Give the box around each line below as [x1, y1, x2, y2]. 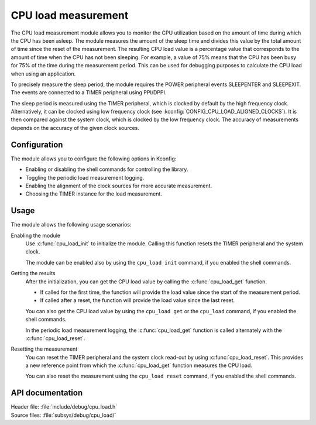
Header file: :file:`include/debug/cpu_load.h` [11, 403, 118, 410]
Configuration [11, 139, 63, 149]
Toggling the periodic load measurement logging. [25, 174, 145, 181]
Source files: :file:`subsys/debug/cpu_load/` [11, 412, 116, 419]
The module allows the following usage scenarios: [11, 221, 132, 228]
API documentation [11, 388, 83, 398]
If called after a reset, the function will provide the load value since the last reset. [40, 297, 235, 304]
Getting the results [11, 270, 56, 277]
